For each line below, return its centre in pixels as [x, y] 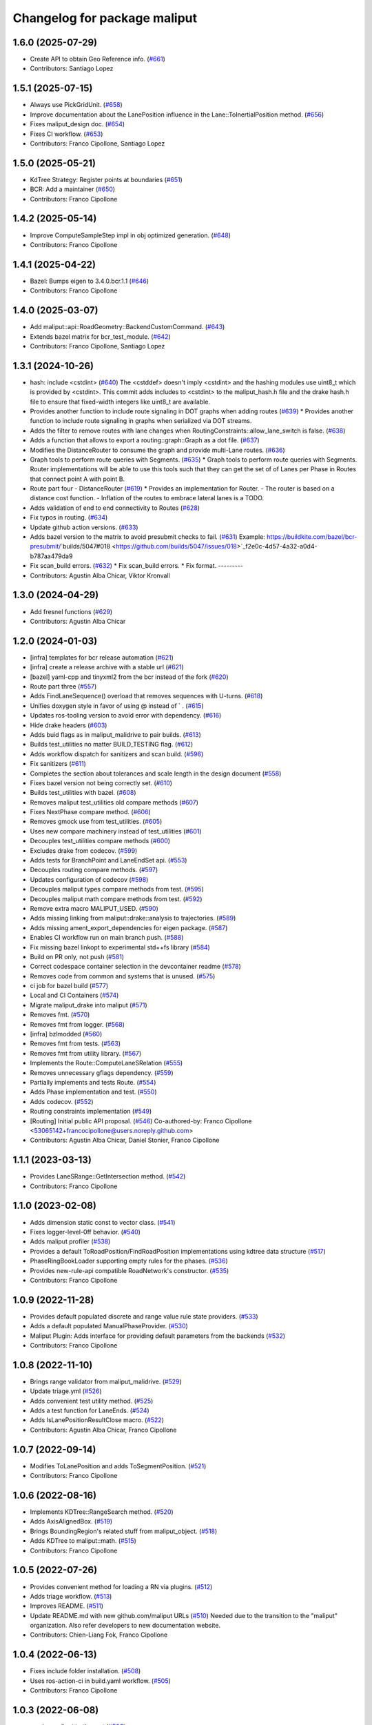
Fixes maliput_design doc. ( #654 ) [77, 124]
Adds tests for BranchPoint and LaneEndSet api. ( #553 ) [108, 860]
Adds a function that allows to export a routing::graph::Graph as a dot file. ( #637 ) [145, 440]
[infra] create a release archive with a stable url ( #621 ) [107, 667]
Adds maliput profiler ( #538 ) [70, 1241]
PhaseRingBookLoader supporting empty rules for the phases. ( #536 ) [129, 1261]
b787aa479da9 [51, 556]
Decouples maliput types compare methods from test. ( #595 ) [117, 889]
